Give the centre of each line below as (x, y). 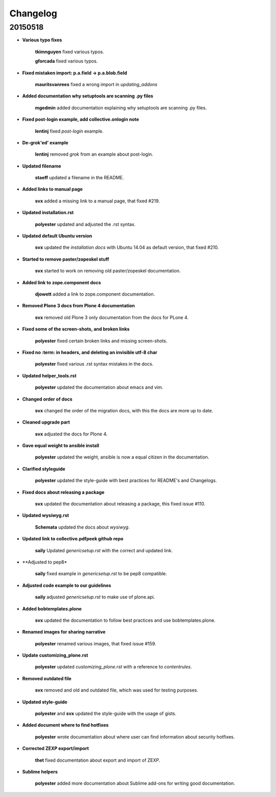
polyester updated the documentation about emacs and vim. (99, 387)
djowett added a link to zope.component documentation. (95, 294)
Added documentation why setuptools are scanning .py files (88, 96)
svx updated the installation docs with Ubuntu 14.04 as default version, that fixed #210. (127, 247)
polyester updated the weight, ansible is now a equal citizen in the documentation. (122, 457)
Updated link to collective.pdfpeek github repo (73, 539)
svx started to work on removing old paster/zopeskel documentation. (108, 271)
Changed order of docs (47, 399)
